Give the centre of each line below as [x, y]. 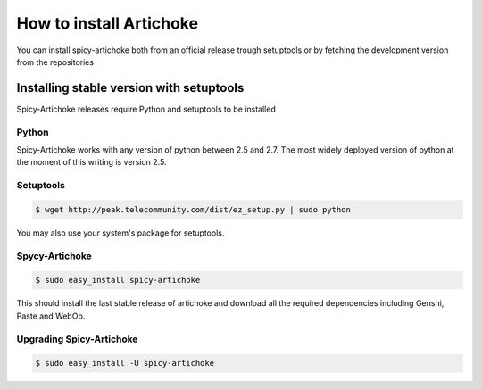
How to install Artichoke [108, 23]
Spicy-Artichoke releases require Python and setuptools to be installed [146, 109]
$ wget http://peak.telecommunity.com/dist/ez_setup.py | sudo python [193, 209]
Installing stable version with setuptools [130, 88]
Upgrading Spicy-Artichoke [77, 339]
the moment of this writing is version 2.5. [91, 162]
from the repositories [55, 62]
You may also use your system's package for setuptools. [120, 233]
